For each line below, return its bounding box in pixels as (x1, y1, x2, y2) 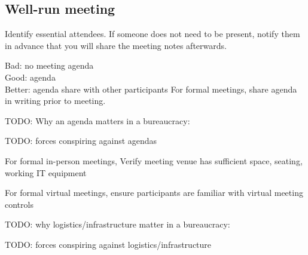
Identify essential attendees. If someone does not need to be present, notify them (5, 27, 300, 40)
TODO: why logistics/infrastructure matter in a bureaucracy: (5, 218, 230, 231)
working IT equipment (5, 166, 87, 179)
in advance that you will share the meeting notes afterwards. (5, 39, 227, 51)
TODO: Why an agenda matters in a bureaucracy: (5, 114, 190, 127)
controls (5, 198, 33, 210)
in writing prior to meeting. (5, 94, 106, 107)
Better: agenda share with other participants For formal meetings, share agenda (5, 82, 297, 95)
